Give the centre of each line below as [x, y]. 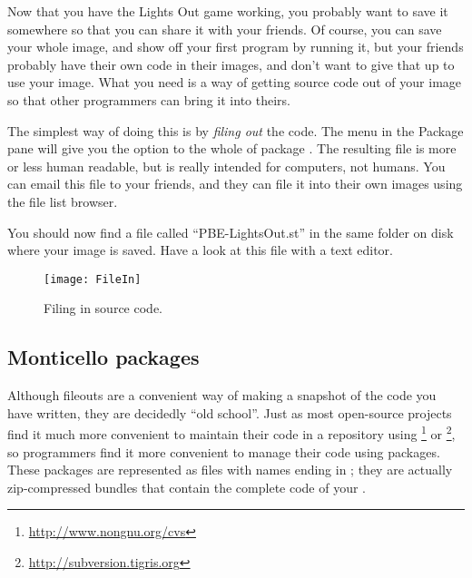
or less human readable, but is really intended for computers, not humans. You [226, 166]
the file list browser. [63, 201]
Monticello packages [103, 357]
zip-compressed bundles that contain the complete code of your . [187, 487]
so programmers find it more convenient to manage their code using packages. [224, 451]
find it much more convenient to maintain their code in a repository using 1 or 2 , [231, 433]
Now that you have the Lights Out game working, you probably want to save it [228, 11]
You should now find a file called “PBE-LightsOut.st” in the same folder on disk [231, 232]
